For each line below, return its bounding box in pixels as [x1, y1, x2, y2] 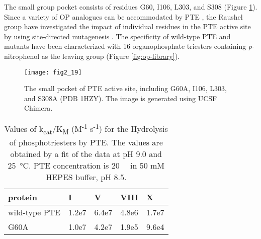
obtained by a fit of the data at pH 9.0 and [10, 147, 162, 160]
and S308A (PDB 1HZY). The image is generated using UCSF [24, 93, 217, 103]
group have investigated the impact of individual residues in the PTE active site [4, 21, 251, 32]
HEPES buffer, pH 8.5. [46, 171, 127, 183]
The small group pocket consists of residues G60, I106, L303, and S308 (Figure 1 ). [4, 2, 257, 12]
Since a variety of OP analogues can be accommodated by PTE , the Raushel [4, 11, 243, 22]
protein [8, 191, 37, 203]
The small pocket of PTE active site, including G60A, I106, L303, [24, 83, 227, 94]
